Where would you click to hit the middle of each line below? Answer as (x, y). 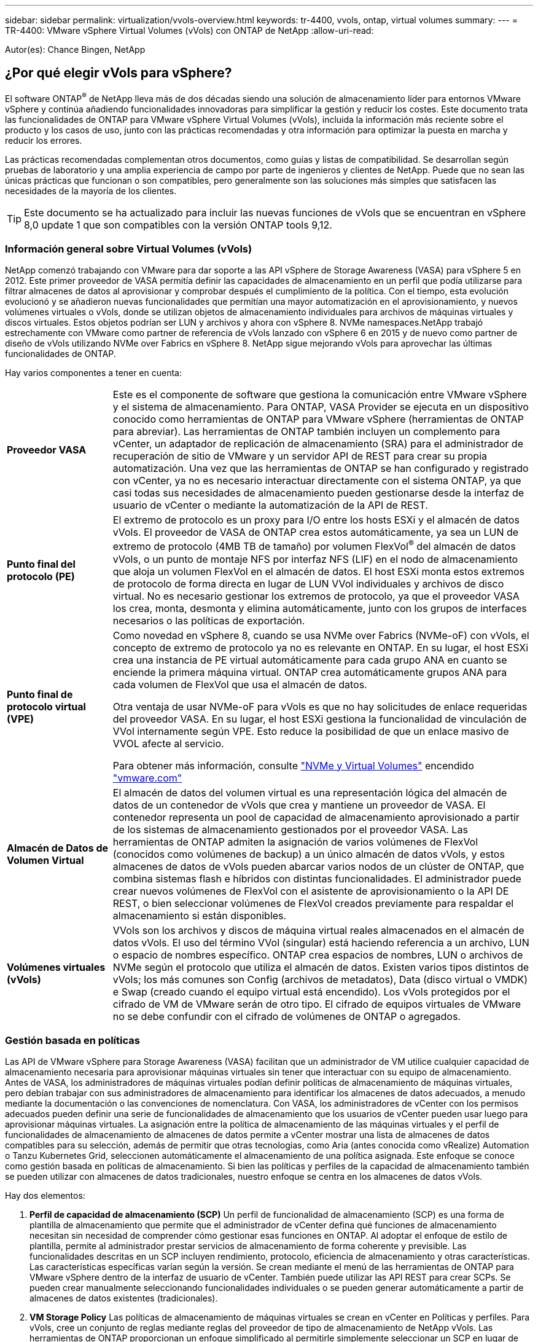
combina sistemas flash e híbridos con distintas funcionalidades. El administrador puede (317, 878)
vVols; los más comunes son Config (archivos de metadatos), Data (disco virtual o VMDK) (320, 979)
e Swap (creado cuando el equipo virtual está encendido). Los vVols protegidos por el (311, 991)
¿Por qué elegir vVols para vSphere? (119, 73)
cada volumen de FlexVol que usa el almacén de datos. (240, 684)
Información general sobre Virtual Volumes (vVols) (129, 249)
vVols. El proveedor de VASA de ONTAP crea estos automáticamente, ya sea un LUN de (316, 532)
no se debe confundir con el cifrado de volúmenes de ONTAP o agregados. (287, 1016)
